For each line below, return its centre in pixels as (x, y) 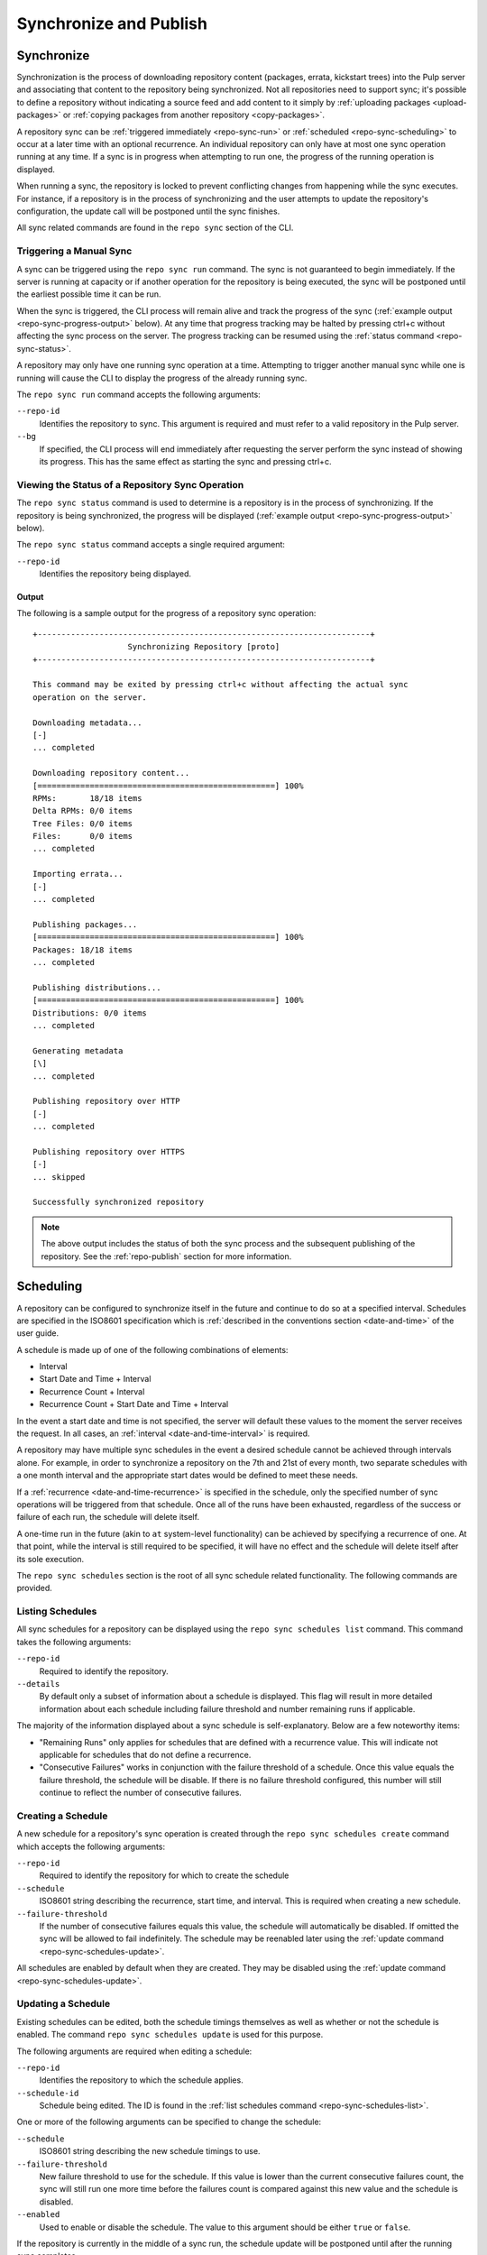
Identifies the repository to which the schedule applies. (141, 2080)
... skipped (59, 1177)
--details (38, 1684)
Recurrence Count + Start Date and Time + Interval (134, 1404)
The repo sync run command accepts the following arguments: (138, 395)
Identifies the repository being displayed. (115, 574)
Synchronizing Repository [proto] (204, 647)
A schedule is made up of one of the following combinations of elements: (152, 1349)
